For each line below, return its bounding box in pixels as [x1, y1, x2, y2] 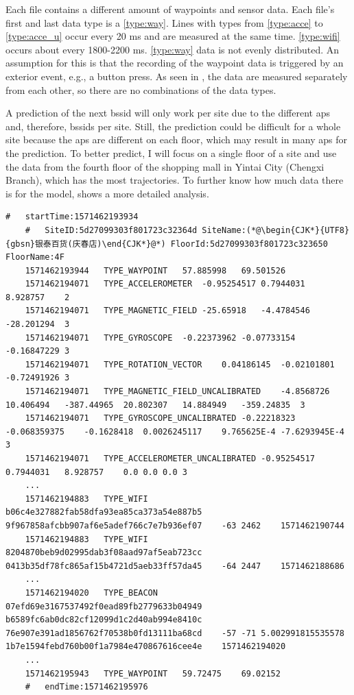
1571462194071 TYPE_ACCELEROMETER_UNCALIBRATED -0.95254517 [25, 454, 316, 463]
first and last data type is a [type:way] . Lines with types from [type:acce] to [5, 15, 323, 29]
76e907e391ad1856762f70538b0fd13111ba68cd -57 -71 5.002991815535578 [5, 628, 344, 638]
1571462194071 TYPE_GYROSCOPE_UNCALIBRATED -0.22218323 [25, 413, 296, 424]
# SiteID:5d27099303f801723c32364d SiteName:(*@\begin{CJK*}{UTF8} [25, 225, 350, 235]
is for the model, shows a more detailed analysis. [5, 186, 209, 200]
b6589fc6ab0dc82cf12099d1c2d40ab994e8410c [5, 615, 202, 625]
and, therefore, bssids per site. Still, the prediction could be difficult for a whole [5, 119, 341, 133]
